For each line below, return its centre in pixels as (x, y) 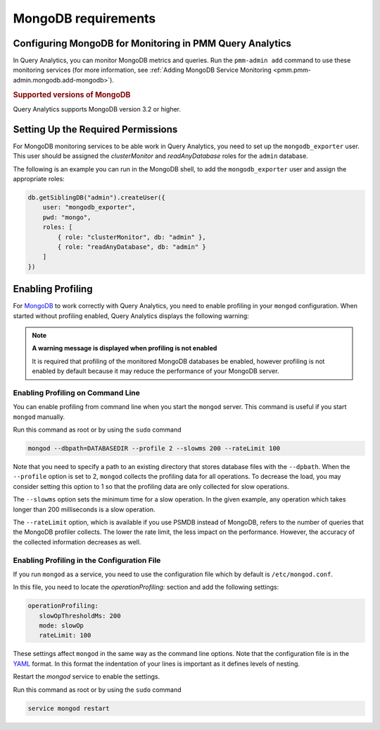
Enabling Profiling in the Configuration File (87, 560)
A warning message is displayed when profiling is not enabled (125, 348)
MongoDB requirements (84, 18)
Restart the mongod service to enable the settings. (87, 676)
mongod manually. (39, 417)
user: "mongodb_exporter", (89, 207)
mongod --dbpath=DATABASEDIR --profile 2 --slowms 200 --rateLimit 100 (154, 449)
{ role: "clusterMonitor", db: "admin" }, (132, 237)
